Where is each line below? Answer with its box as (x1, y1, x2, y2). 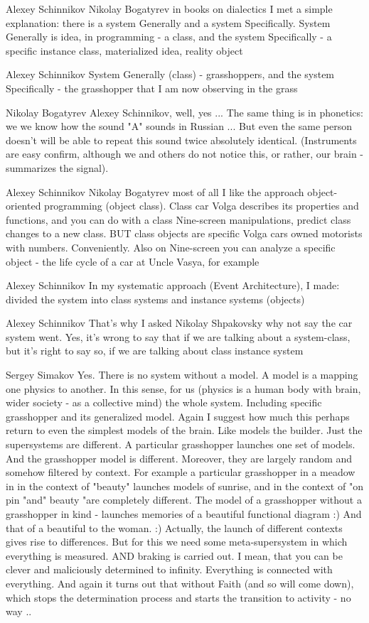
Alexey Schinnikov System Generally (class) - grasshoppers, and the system (6, 67, 335, 82)
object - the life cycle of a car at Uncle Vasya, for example (6, 254, 260, 269)
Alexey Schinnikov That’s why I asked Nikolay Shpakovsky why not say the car (6, 315, 353, 330)
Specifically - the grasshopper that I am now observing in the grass (6, 80, 298, 95)
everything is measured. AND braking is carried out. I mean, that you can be (6, 548, 343, 563)
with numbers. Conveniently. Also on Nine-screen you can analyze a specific (6, 239, 336, 254)
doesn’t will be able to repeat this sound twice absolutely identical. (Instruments (6, 132, 357, 147)
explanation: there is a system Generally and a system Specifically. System (6, 15, 331, 30)
